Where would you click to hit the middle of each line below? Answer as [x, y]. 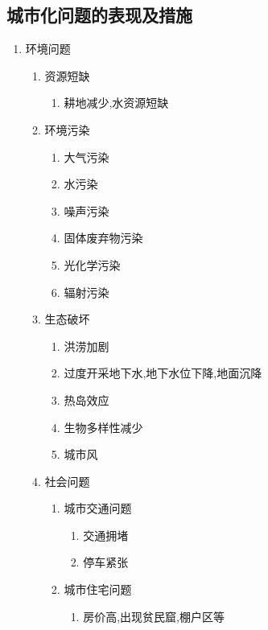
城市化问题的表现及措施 [99, 15]
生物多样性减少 [103, 427]
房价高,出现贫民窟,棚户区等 [154, 616]
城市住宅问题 [98, 589]
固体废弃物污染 [103, 238]
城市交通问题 [98, 508]
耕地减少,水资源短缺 [116, 103]
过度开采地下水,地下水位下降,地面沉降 [163, 373]
